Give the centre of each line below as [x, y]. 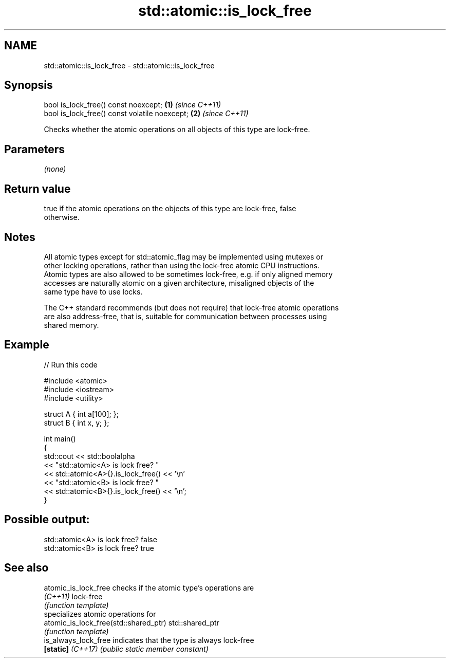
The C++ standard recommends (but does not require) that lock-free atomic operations [191, 307]
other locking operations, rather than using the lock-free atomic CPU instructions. [182, 265]
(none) [55, 169]
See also [26, 568]
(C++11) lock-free [73, 596]
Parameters [34, 149]
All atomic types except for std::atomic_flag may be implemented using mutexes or [183, 256]
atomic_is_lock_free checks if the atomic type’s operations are [149, 587]
